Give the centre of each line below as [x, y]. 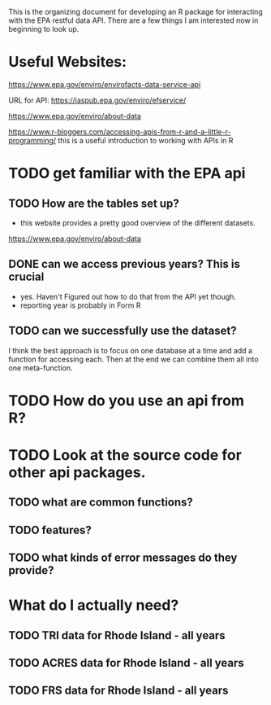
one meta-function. [41, 368]
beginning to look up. [44, 29]
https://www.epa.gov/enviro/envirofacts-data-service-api [105, 84]
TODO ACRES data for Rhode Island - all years [127, 663]
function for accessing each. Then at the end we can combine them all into [133, 359]
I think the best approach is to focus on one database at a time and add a [131, 350]
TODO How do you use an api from [127, 400]
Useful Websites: [68, 62]
